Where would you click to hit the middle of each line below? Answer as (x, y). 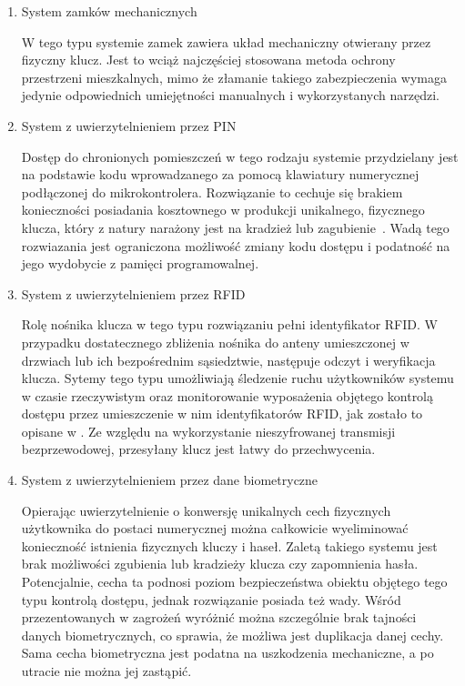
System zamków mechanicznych (109, 11)
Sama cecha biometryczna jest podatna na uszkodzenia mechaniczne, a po (227, 653)
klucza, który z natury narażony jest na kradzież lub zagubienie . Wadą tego (235, 227)
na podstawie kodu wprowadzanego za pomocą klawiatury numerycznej (220, 174)
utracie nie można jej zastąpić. (106, 671)
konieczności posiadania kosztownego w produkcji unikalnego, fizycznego (223, 210)
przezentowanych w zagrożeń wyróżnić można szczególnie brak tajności (219, 617)
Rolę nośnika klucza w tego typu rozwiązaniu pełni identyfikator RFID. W (229, 324)
